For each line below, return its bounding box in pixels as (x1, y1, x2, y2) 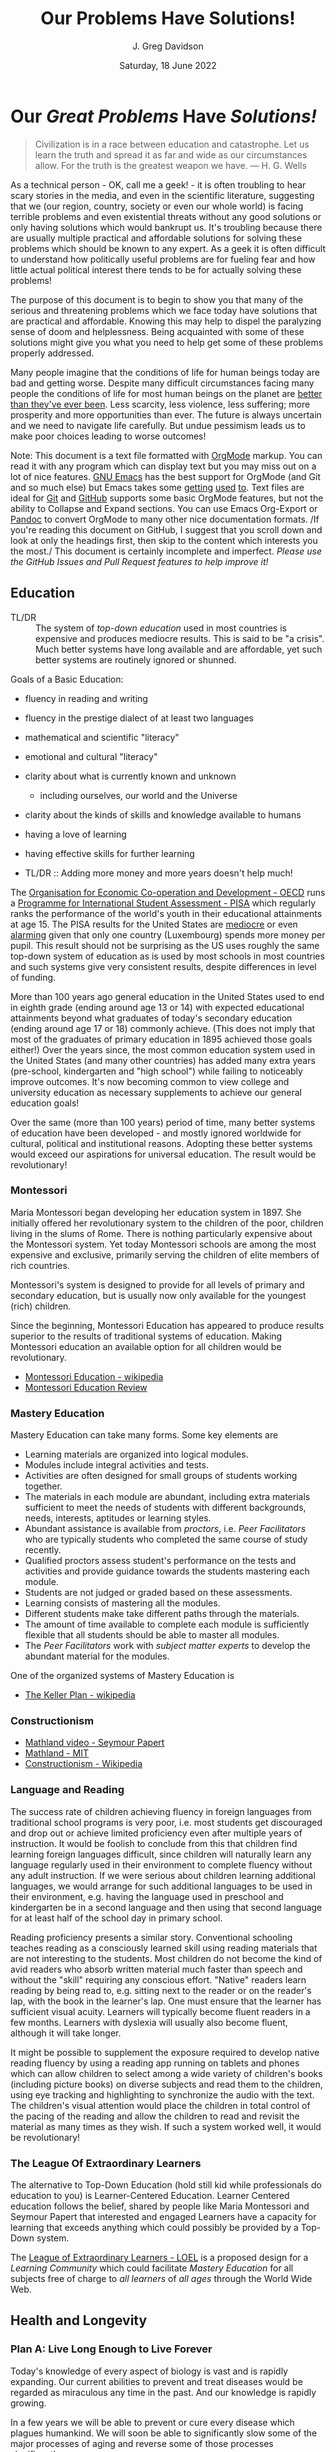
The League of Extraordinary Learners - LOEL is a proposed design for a (10, 2251, 309, 2263)
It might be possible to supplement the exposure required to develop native (10, 2046, 320, 2058)
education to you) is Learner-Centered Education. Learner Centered (10, 2189, 290, 2201)
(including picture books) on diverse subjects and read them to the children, (10, 2078, 323, 2090)
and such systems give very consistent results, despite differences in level (10, 960, 317, 972)
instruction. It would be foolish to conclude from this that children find (10, 1837, 298, 1849)
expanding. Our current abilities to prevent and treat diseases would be (10, 2375, 303, 2387)
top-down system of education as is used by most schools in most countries (10, 950, 325, 962)
